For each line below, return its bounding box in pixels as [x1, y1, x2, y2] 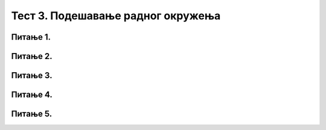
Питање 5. [11, 109, 53, 119]
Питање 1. [11, 32, 51, 42]
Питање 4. [11, 90, 53, 100]
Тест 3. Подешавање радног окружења [11, 9, 221, 22]
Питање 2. [11, 51, 53, 61]
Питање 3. [11, 70, 53, 81]
